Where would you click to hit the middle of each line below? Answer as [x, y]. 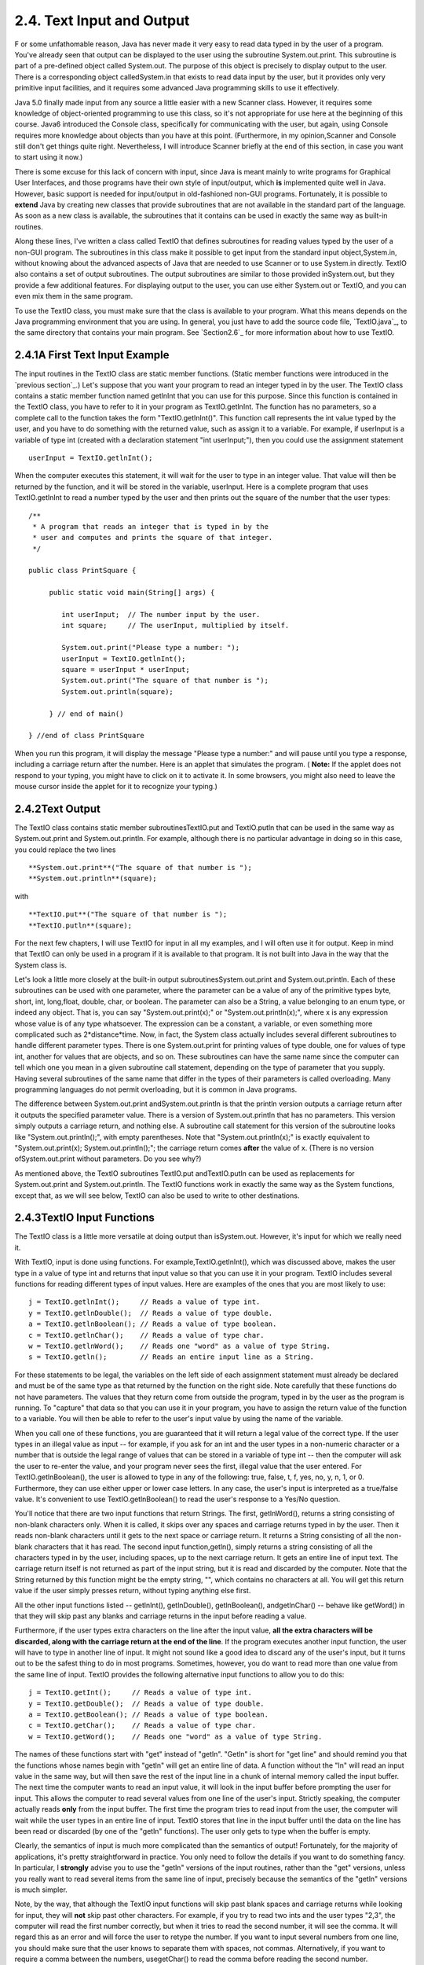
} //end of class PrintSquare [87, 736]
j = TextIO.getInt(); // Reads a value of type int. [141, 1693]
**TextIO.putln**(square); [80, 925]
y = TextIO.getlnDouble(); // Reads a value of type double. [151, 1313]
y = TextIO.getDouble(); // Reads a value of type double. [146, 1703]
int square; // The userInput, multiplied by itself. [175, 626]
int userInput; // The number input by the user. [161, 615]
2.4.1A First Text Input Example [92, 355]
